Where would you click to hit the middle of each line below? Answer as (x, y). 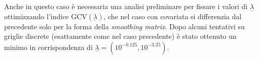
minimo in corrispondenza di (48, 47)
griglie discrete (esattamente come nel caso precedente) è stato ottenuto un (120, 36)
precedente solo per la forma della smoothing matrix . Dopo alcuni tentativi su (124, 26)
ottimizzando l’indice (36, 16)
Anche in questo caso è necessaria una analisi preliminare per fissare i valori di (126, 6)
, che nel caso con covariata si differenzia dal (173, 16)
